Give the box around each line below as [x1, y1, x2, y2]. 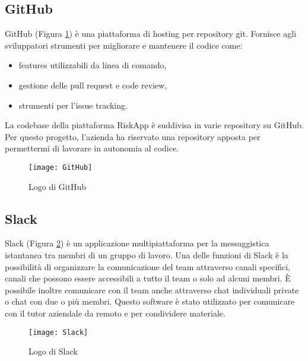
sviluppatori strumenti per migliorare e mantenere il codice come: [5, 39, 243, 51]
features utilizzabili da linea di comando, [18, 59, 167, 71]
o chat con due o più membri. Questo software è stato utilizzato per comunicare [5, 295, 295, 308]
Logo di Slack [28, 345, 78, 357]
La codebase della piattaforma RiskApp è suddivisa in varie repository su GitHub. [5, 119, 304, 131]
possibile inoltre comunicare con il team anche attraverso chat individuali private [5, 283, 299, 296]
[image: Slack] [28, 328, 88, 337]
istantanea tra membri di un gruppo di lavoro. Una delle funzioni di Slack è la [5, 249, 288, 261]
